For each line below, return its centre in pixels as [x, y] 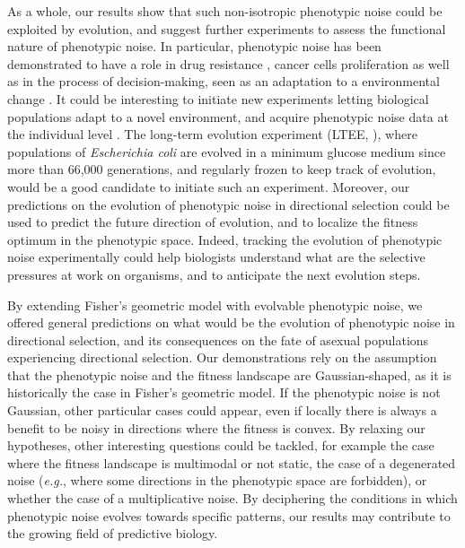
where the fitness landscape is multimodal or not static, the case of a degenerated [232, 462]
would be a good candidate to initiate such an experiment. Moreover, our [209, 186]
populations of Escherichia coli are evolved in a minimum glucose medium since [227, 151]
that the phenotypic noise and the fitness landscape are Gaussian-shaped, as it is [229, 374]
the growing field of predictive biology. [113, 533]
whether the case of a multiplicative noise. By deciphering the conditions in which [232, 498]
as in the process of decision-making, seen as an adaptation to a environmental [224, 81]
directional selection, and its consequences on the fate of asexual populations [218, 339]
